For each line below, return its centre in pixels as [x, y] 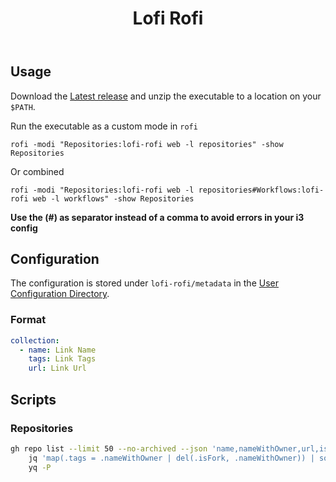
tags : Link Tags [62, 359]
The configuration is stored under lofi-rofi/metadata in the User [144, 283]
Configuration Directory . [60, 294]
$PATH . [23, 106]
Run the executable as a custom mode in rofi [104, 126]
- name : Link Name [58, 350]
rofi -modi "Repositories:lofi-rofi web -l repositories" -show [147, 144]
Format [28, 320]
